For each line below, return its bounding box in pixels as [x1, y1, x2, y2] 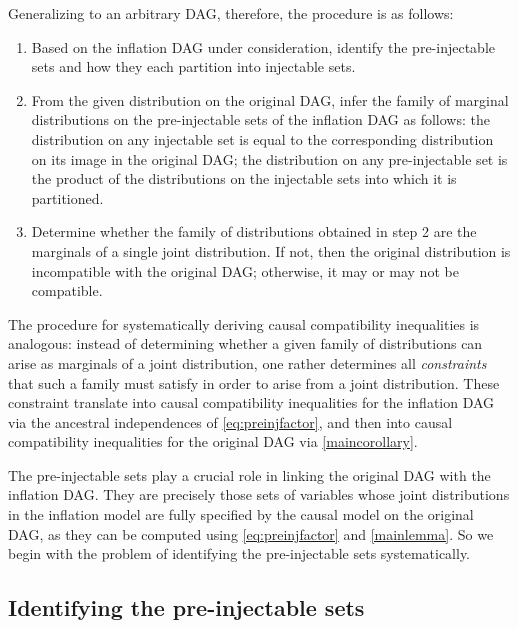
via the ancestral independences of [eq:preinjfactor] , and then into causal [8, 411, 453, 432]
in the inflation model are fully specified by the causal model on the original [8, 504, 474, 525]
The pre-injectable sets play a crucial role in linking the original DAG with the [8, 464, 491, 485]
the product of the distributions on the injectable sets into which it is [31, 168, 457, 189]
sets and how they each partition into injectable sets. [31, 56, 356, 77]
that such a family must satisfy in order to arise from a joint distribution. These [8, 372, 500, 393]
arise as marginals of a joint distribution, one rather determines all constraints [8, 352, 487, 373]
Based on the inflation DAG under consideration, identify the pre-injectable [31, 36, 495, 57]
